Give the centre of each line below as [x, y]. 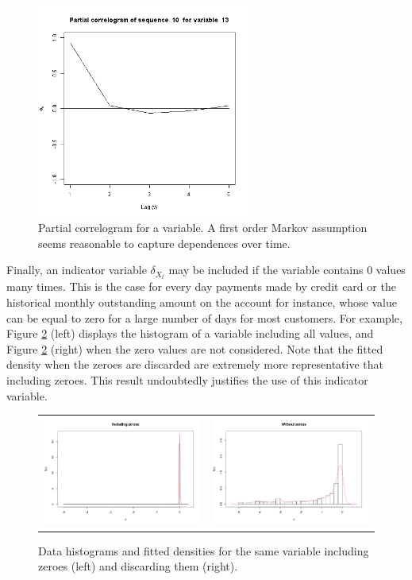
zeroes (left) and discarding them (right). [138, 566]
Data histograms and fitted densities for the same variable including [204, 550]
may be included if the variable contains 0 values [287, 270]
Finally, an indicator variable [77, 270]
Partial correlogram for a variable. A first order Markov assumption [203, 228]
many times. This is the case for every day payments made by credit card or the [201, 286]
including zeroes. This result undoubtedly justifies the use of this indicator [187, 380]
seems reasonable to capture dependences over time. [164, 243]
